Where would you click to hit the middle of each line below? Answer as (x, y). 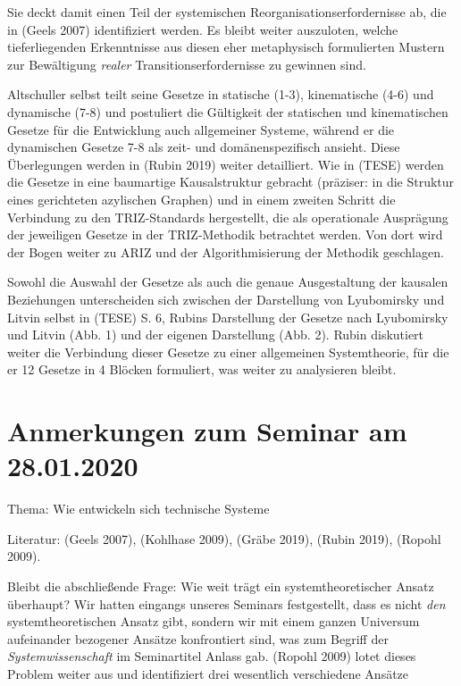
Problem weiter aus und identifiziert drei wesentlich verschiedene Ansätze (208, 673)
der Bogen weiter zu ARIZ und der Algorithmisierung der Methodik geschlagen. (226, 251)
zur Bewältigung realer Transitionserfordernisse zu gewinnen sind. (187, 64)
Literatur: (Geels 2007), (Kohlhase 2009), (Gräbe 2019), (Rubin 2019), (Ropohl (224, 538)
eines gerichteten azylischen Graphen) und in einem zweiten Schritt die (201, 199)
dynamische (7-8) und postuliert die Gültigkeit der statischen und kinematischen (228, 111)
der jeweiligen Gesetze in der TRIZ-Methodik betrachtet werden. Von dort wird (225, 234)
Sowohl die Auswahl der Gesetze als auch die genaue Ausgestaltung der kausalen (228, 282)
